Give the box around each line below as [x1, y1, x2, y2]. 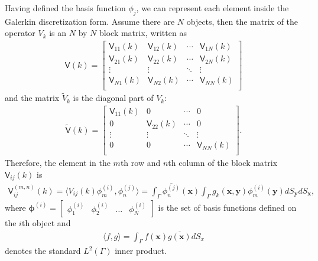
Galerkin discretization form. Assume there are [5, 15, 175, 27]
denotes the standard [5, 244, 81, 257]
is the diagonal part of [73, 92, 154, 104]
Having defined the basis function [5, 2, 126, 14]
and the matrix [5, 92, 60, 104]
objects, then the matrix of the [186, 15, 298, 27]
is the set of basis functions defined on [158, 201, 297, 213]
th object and [21, 216, 71, 229]
